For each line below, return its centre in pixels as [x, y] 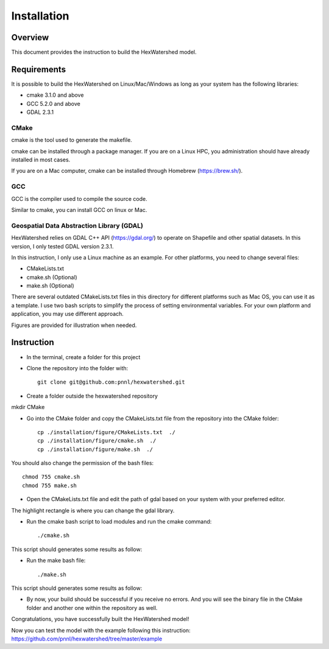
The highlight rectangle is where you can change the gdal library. [93, 510]
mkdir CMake [28, 407]
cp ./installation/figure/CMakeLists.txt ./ [107, 432]
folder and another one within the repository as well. [92, 608]
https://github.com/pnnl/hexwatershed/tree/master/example [87, 639]
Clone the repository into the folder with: [77, 368]
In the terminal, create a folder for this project [83, 357]
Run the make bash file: [56, 561]
